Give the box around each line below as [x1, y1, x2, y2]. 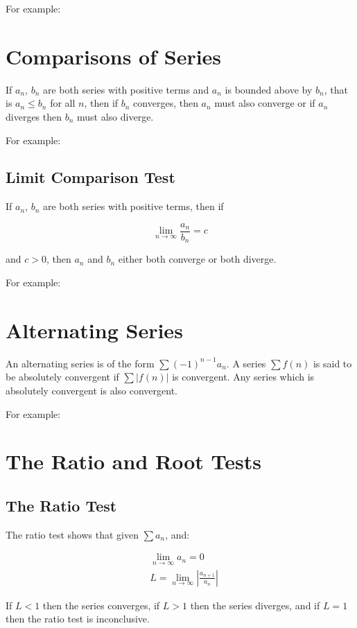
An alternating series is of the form [6, 356, 155, 370]
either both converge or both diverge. [118, 252, 277, 266]
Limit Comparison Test [6, 166, 175, 188]
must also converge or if [214, 96, 315, 110]
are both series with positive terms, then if [42, 199, 224, 213]
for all [50, 96, 76, 110]
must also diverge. [77, 109, 154, 123]
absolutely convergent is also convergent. [6, 383, 178, 397]
